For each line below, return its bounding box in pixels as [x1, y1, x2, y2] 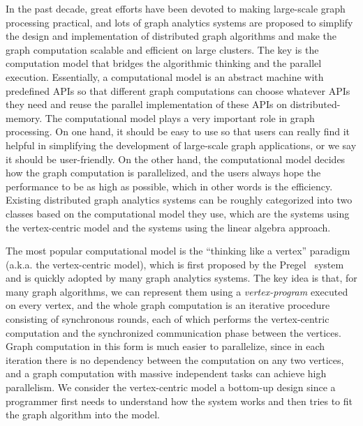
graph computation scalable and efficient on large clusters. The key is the [6, 42, 319, 56]
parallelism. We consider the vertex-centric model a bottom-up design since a [6, 380, 336, 395]
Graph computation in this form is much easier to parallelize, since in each [6, 339, 325, 353]
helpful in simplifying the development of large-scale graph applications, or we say [6, 137, 357, 152]
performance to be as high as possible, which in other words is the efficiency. [6, 178, 333, 193]
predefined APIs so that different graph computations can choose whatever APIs [6, 83, 350, 98]
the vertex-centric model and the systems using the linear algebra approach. [6, 220, 331, 234]
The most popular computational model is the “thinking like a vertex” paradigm [6, 243, 350, 258]
